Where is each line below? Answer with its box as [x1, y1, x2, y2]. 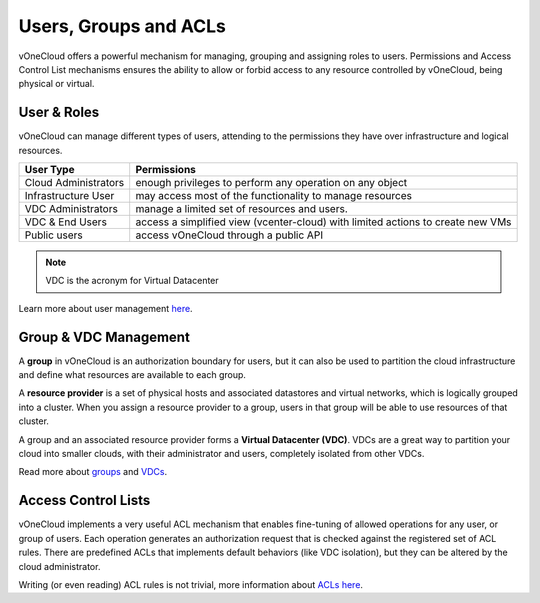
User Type [24, 163, 75, 177]
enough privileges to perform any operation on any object [135, 176, 408, 190]
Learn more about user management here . [18, 302, 194, 314]
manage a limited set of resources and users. [135, 202, 349, 216]
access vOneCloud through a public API [135, 228, 324, 242]
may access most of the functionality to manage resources [135, 189, 412, 203]
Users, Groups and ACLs [18, 15, 227, 37]
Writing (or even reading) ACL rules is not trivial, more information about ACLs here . [18, 578, 364, 590]
